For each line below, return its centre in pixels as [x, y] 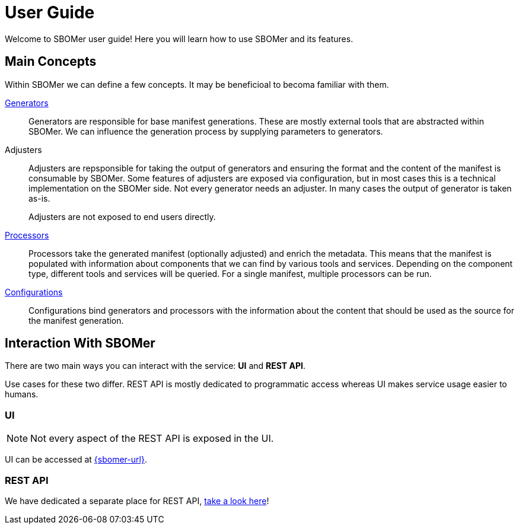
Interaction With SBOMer [80, 343]
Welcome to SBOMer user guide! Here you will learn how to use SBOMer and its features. [179, 39]
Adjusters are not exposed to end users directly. [122, 216]
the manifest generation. [76, 320]
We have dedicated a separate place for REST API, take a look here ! [137, 501]
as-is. [39, 198]
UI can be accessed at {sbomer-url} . [76, 460]
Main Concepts [51, 62]
